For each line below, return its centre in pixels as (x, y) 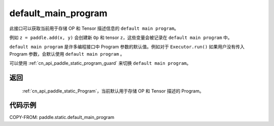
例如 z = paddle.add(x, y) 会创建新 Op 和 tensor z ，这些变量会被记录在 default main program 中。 (121, 37)
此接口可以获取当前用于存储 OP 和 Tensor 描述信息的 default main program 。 (94, 28)
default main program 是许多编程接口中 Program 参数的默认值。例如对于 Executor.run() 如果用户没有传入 (127, 47)
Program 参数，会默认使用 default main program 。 (67, 54)
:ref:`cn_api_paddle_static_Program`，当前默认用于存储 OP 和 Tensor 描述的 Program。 (113, 91)
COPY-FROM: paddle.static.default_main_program (62, 117)
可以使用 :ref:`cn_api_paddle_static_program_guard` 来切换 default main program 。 (100, 63)
